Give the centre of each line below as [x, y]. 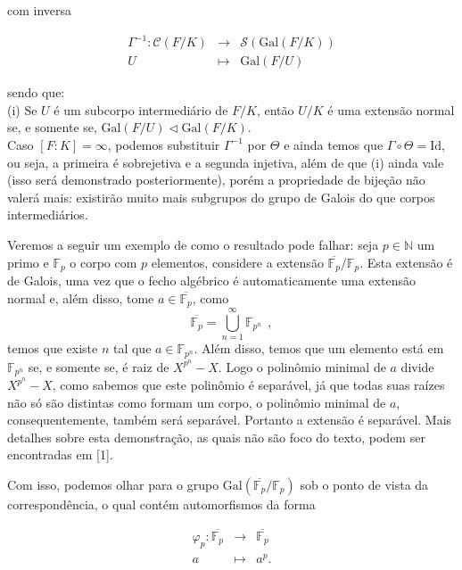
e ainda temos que [334, 144]
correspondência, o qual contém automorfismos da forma [161, 504]
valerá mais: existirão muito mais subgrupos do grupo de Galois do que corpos [221, 197]
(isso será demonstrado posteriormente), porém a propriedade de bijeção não [216, 180]
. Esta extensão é [406, 262]
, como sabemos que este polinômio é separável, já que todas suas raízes [248, 385]
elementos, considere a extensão [237, 262]
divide [417, 366]
